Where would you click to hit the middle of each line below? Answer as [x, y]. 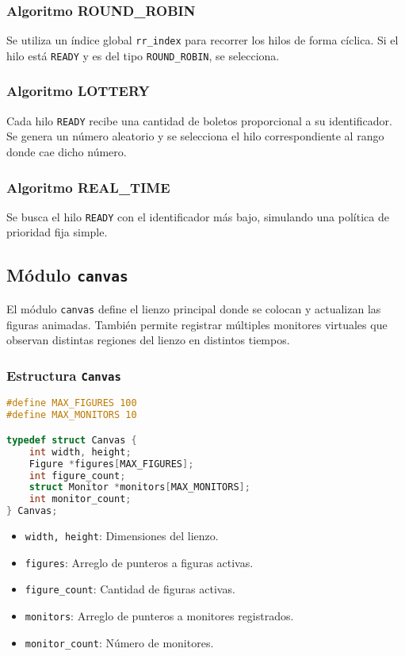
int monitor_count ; [80, 499]
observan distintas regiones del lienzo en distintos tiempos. [148, 340]
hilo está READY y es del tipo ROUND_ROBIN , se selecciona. [143, 55]
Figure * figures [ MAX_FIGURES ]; [111, 464]
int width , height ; [80, 452]
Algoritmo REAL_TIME [88, 187]
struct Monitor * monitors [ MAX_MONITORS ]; [139, 487]
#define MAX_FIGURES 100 [72, 403]
